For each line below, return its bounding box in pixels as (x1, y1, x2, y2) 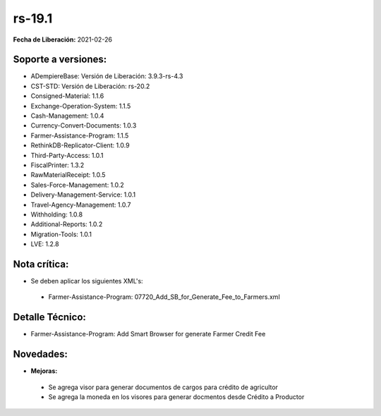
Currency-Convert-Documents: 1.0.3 (30, 121, 137, 130)
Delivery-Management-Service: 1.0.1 (30, 190, 136, 199)
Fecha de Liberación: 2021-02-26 (13, 35, 113, 44)
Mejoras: (30, 367, 58, 375)
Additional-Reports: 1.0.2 (30, 220, 103, 228)
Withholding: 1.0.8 (30, 210, 83, 219)
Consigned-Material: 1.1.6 (30, 92, 104, 100)
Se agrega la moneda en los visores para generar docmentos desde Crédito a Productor (48, 392, 305, 401)
